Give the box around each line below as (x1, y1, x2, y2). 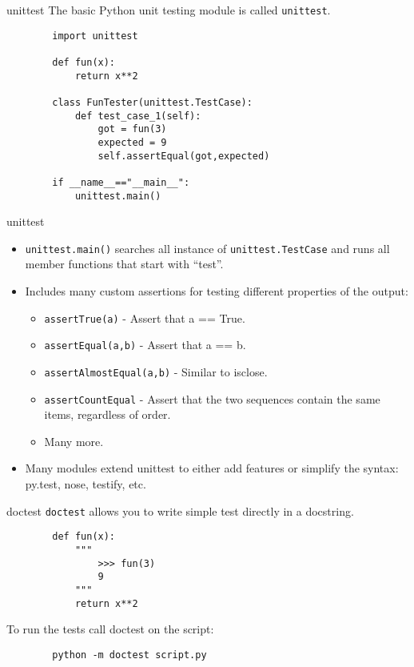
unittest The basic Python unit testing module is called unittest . (6, 2, 331, 18)
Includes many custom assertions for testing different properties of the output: (25, 283, 408, 299)
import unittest (52, 30, 138, 42)
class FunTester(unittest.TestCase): (52, 96, 253, 108)
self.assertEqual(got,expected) (98, 150, 270, 162)
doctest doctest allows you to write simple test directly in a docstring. (6, 502, 354, 519)
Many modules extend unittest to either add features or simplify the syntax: (25, 460, 399, 476)
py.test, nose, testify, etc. (25, 476, 146, 492)
